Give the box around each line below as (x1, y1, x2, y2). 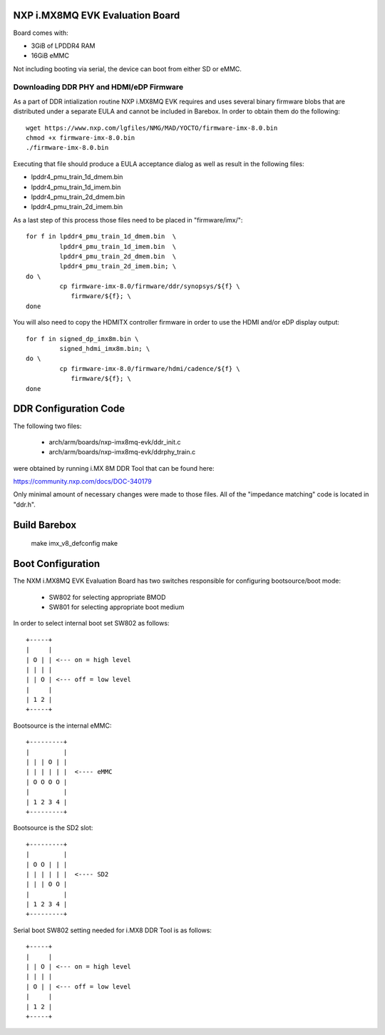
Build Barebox (13, 519, 77, 531)
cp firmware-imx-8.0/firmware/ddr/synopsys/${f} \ (59, 282, 240, 290)
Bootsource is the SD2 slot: (13, 824, 93, 832)
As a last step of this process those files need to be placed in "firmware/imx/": (13, 215, 243, 224)
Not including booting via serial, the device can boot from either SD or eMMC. (13, 64, 242, 73)
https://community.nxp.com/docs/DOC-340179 (13, 477, 153, 486)
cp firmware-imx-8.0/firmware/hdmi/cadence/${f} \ (59, 364, 240, 372)
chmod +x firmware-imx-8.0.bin (26, 134, 135, 142)
